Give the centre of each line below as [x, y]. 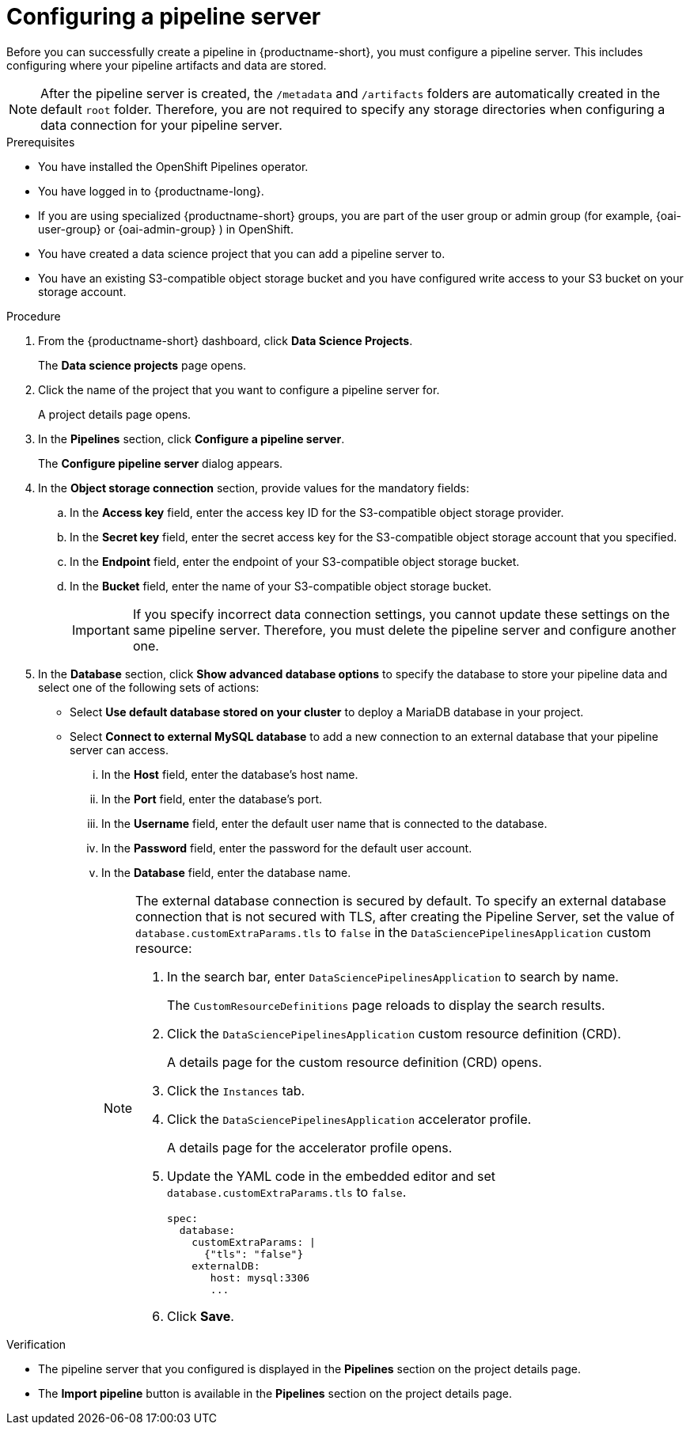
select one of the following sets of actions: [149, 687]
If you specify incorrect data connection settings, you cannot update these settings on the [401, 614]
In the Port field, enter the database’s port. [212, 799]
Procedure [34, 316]
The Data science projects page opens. [142, 365]
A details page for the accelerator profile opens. [310, 1147]
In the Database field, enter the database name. [226, 872]
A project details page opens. [115, 414]
